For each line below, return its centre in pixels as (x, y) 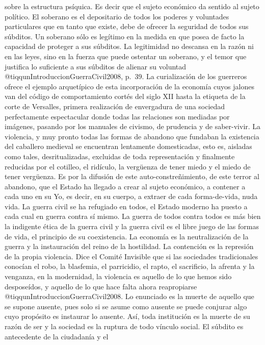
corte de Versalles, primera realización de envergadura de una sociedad (115, 106)
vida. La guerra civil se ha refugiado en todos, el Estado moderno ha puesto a (126, 206)
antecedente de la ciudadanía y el (57, 336)
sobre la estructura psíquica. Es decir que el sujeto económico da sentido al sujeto (132, 6)
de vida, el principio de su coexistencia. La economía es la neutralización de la (127, 236)
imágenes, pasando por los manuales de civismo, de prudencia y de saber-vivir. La (133, 126)
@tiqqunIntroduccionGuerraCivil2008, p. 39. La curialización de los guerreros (126, 76)
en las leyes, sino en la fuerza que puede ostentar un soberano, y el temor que (126, 56)
